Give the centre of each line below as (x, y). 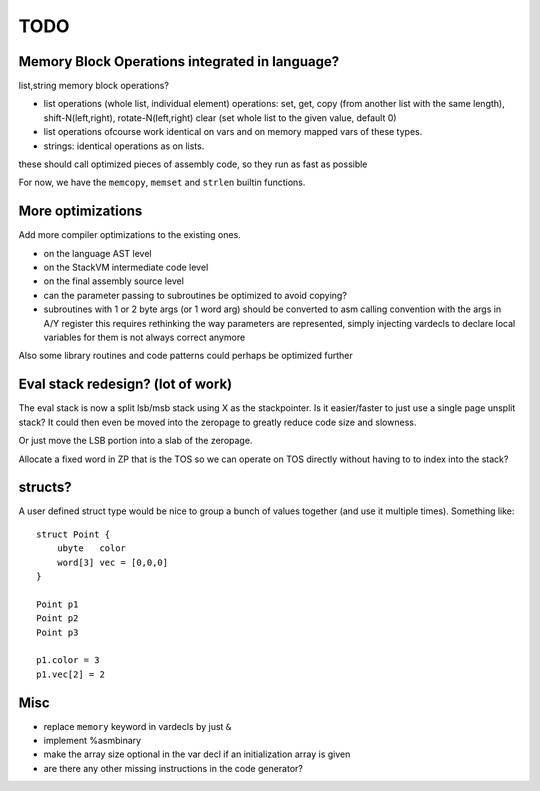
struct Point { (73, 534)
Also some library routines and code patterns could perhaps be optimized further (186, 356)
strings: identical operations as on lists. (124, 146)
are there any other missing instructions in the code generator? (173, 768)
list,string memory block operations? (94, 86)
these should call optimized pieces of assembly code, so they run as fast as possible (193, 164)
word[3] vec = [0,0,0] (112, 562)
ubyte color (91, 548)
